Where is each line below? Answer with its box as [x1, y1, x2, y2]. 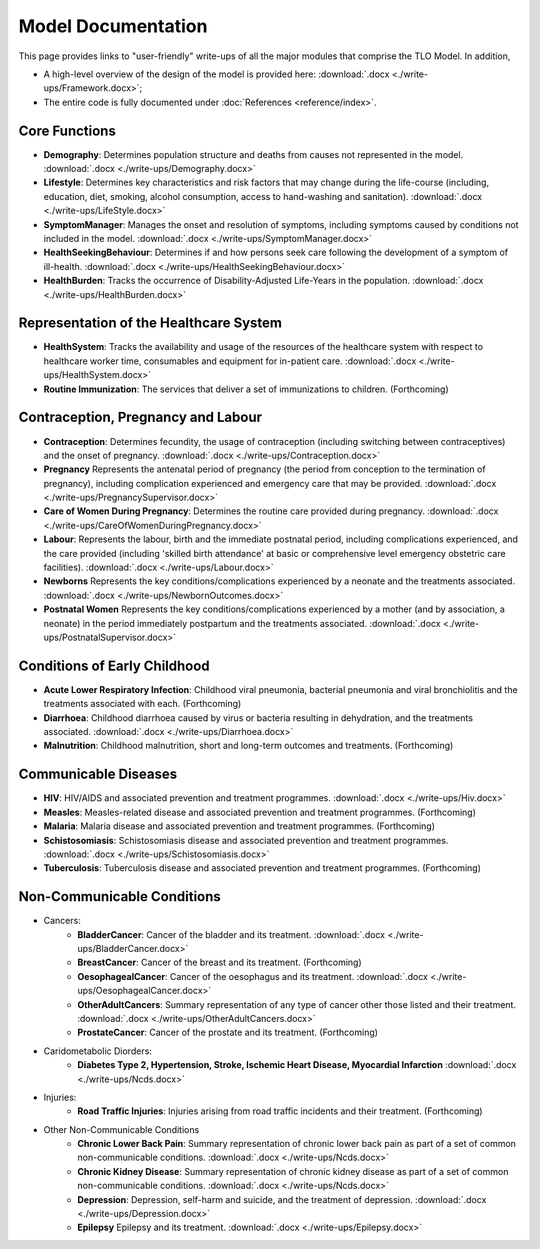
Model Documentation [18, 15, 208, 37]
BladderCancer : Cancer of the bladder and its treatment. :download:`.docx [77, 928, 385, 940]
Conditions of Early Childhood [18, 657, 210, 674]
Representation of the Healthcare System [18, 315, 282, 332]
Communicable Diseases [18, 766, 178, 783]
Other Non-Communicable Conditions [43, 1123, 200, 1135]
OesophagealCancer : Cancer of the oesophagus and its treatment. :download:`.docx [77, 970, 429, 982]
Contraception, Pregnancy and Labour [18, 409, 263, 426]
